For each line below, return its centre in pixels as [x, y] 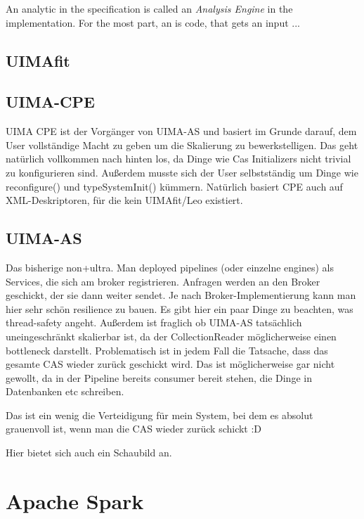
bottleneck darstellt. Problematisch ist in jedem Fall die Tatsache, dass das [167, 350]
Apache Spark [75, 500]
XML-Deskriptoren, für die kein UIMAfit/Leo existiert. [124, 200]
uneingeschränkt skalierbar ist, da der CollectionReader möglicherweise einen [171, 336]
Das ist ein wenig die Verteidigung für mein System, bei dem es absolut [160, 415]
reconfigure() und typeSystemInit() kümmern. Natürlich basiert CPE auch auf [174, 186]
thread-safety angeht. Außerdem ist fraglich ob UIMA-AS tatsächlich [154, 322]
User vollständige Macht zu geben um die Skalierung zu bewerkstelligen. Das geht [182, 145]
